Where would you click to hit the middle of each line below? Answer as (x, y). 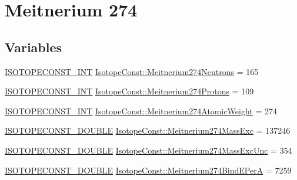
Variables (34, 47)
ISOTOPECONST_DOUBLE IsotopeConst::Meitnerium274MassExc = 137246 (148, 130)
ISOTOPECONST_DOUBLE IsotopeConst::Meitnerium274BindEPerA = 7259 (148, 170)
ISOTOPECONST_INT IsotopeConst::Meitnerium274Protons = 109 (129, 91)
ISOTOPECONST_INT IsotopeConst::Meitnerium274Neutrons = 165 (132, 71)
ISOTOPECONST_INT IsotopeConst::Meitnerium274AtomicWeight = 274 (141, 111)
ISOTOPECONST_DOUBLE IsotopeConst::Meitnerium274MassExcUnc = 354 (148, 150)
